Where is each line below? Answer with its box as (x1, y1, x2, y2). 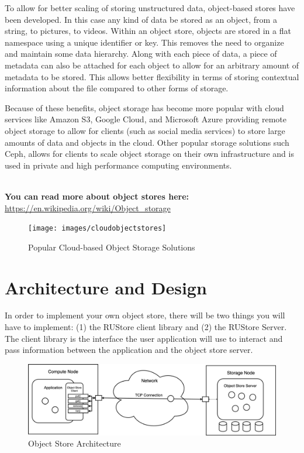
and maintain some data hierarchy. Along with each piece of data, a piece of (5, 47, 277, 60)
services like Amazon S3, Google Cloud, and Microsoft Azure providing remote (5, 113, 286, 125)
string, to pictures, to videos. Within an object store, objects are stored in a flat (5, 25, 291, 37)
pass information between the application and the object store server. (5, 344, 253, 356)
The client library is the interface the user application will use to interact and (5, 332, 283, 344)
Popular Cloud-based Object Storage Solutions (28, 241, 195, 253)
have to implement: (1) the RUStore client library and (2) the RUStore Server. (5, 321, 287, 333)
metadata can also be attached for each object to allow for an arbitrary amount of (5, 59, 299, 71)
